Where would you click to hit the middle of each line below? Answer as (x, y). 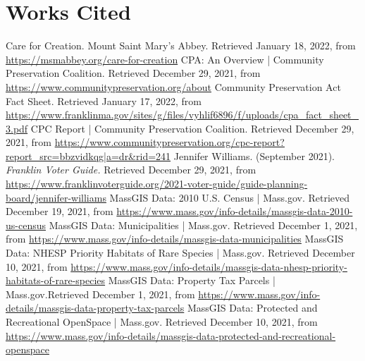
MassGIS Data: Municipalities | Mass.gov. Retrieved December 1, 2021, (203, 225)
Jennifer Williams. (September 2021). (254, 155)
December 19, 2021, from (60, 211)
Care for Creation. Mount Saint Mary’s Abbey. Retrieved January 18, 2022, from (181, 45)
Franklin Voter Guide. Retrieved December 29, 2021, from (131, 170)
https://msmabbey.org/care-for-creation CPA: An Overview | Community (165, 59)
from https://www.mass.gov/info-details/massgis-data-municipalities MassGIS (175, 239)
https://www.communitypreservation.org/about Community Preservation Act (173, 86)
